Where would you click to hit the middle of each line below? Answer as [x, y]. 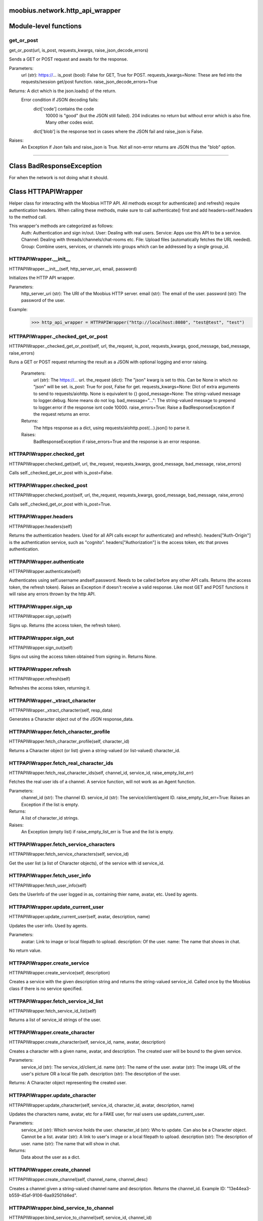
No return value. [25, 950]
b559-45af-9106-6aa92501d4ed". [43, 1195]
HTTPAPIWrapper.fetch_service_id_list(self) [53, 1010]
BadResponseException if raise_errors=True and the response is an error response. [117, 442]
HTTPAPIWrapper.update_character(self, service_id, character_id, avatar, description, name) [102, 1105]
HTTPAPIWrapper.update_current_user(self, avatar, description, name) [80, 917]
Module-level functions [45, 26]
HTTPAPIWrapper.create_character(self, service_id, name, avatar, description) [87, 1042]
